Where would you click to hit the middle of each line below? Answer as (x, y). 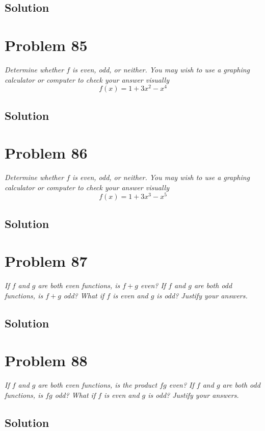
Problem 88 (46, 360)
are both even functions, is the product (98, 385)
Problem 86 (46, 153)
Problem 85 (46, 45)
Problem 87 (46, 261)
